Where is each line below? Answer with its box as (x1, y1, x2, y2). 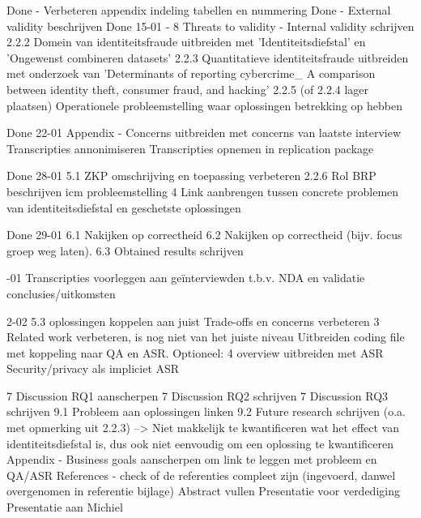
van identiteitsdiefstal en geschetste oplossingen (6, 199, 241, 216)
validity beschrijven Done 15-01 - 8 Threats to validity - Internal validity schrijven (6, 17, 415, 34)
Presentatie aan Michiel (6, 499, 123, 516)
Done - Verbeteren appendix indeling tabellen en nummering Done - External (6, 2, 391, 18)
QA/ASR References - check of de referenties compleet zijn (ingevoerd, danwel (6, 466, 396, 483)
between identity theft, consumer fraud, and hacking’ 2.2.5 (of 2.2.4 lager (6, 80, 369, 97)
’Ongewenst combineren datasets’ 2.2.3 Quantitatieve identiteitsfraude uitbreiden (6, 49, 409, 66)
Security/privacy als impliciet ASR (6, 360, 180, 377)
